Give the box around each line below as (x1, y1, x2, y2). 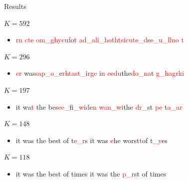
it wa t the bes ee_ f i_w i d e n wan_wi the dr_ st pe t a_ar (15, 101, 183, 112)
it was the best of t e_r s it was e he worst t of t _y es (15, 135, 168, 145)
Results (4, 1, 26, 11)
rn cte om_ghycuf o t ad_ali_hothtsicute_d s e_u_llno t (15, 34, 184, 45)
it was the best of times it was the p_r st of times (15, 168, 167, 179)
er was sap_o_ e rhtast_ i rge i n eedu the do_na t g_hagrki (15, 68, 185, 78)
